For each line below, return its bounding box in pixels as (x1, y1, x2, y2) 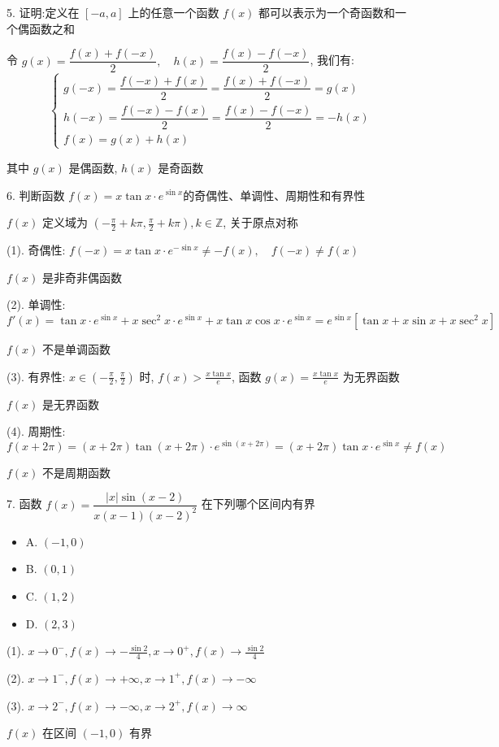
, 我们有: (310, 51, 354, 68)
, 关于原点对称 (223, 214, 298, 231)
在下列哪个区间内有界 (201, 495, 315, 512)
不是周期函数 (42, 463, 111, 480)
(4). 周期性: (7, 423, 66, 440)
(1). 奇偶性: (7, 241, 66, 258)
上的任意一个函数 (128, 4, 219, 20)
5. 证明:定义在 (7, 4, 80, 20)
